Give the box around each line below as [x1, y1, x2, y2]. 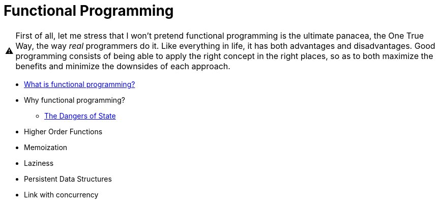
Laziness [24, 158, 54, 167]
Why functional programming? [24, 95, 125, 104]
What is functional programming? [24, 79, 135, 89]
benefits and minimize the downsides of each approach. [15, 61, 230, 71]
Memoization [24, 142, 68, 152]
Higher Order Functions [24, 127, 103, 136]
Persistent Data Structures [24, 174, 112, 183]
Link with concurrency [24, 190, 99, 199]
